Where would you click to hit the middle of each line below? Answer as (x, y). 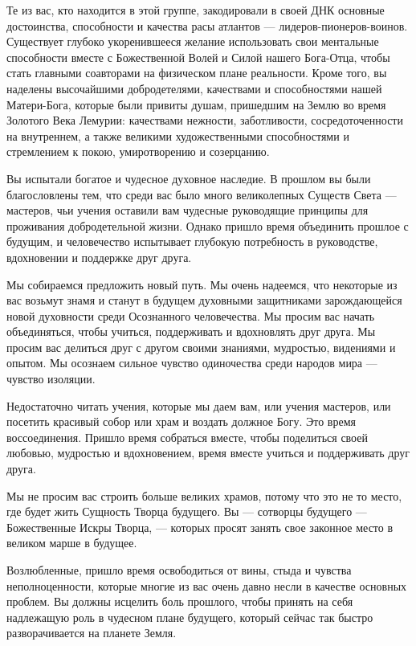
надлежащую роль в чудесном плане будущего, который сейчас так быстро (190, 617)
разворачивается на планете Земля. (92, 633)
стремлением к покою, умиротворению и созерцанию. (138, 151)
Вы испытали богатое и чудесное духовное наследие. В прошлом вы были (189, 178)
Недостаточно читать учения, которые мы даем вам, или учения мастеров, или (199, 405)
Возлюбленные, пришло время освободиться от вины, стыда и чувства (179, 570)
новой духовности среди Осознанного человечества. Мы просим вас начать (191, 315)
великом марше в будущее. (72, 543)
